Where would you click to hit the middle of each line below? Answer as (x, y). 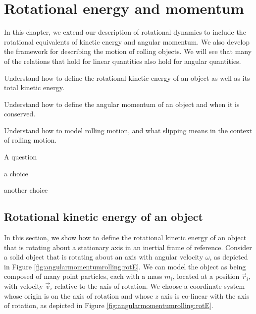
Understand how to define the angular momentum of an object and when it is (122, 104)
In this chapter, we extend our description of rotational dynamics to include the (125, 32)
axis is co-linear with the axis (205, 295)
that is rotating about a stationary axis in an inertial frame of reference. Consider (128, 247)
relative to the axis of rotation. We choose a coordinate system (150, 286)
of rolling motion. (30, 140)
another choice (26, 190)
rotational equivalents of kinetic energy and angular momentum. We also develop (127, 41)
